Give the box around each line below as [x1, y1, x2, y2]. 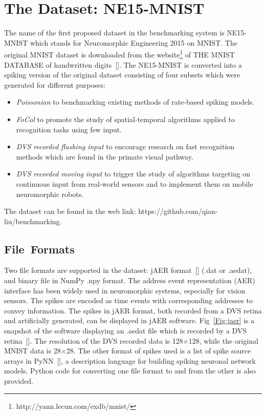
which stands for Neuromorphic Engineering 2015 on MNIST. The [30, 37, 237, 48]
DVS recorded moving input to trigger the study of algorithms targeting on [16, 168, 251, 179]
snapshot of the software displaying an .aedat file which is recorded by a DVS [4, 325, 247, 336]
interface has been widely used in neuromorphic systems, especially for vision [4, 285, 246, 295]
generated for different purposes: [4, 79, 105, 90]
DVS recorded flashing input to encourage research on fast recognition [16, 141, 235, 152]
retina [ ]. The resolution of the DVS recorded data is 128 [4, 335, 183, 346]
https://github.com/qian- [138, 206, 218, 216]
